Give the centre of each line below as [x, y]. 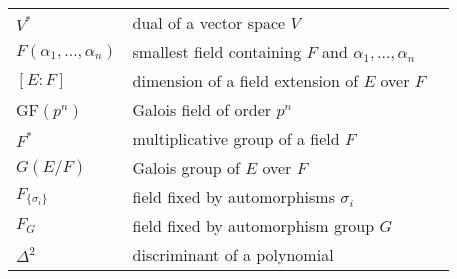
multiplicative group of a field [236, 138]
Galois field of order [202, 109]
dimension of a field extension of [245, 80]
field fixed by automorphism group [253, 225]
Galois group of [186, 167]
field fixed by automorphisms [233, 196]
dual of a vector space [209, 22]
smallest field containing [217, 51]
